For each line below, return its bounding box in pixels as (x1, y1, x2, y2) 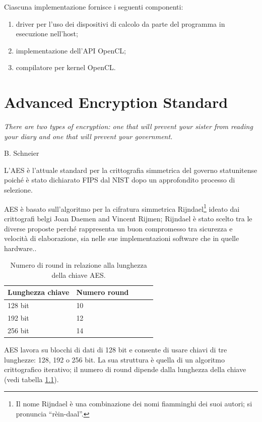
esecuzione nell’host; (16, 28, 78, 39)
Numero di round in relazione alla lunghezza (10, 260, 147, 270)
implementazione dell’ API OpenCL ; (16, 45, 126, 55)
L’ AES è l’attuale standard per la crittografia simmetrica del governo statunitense (4, 164, 257, 175)
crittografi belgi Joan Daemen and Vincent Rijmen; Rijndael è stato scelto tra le (4, 213, 252, 223)
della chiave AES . (51, 269, 106, 280)
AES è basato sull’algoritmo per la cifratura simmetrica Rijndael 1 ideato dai (4, 202, 240, 214)
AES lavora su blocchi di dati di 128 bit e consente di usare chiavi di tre (4, 344, 227, 355)
